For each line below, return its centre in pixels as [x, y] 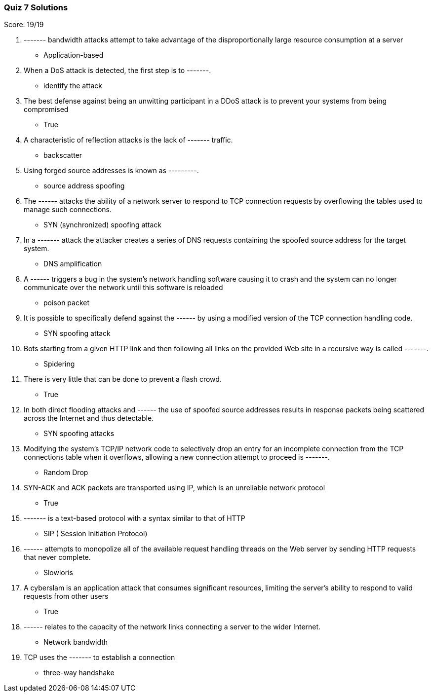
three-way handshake [79, 673]
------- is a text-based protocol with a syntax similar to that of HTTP [135, 518]
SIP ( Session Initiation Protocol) [96, 534]
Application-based [74, 55]
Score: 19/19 [24, 25]
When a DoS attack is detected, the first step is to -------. [118, 71]
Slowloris [58, 573]
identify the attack [73, 86]
